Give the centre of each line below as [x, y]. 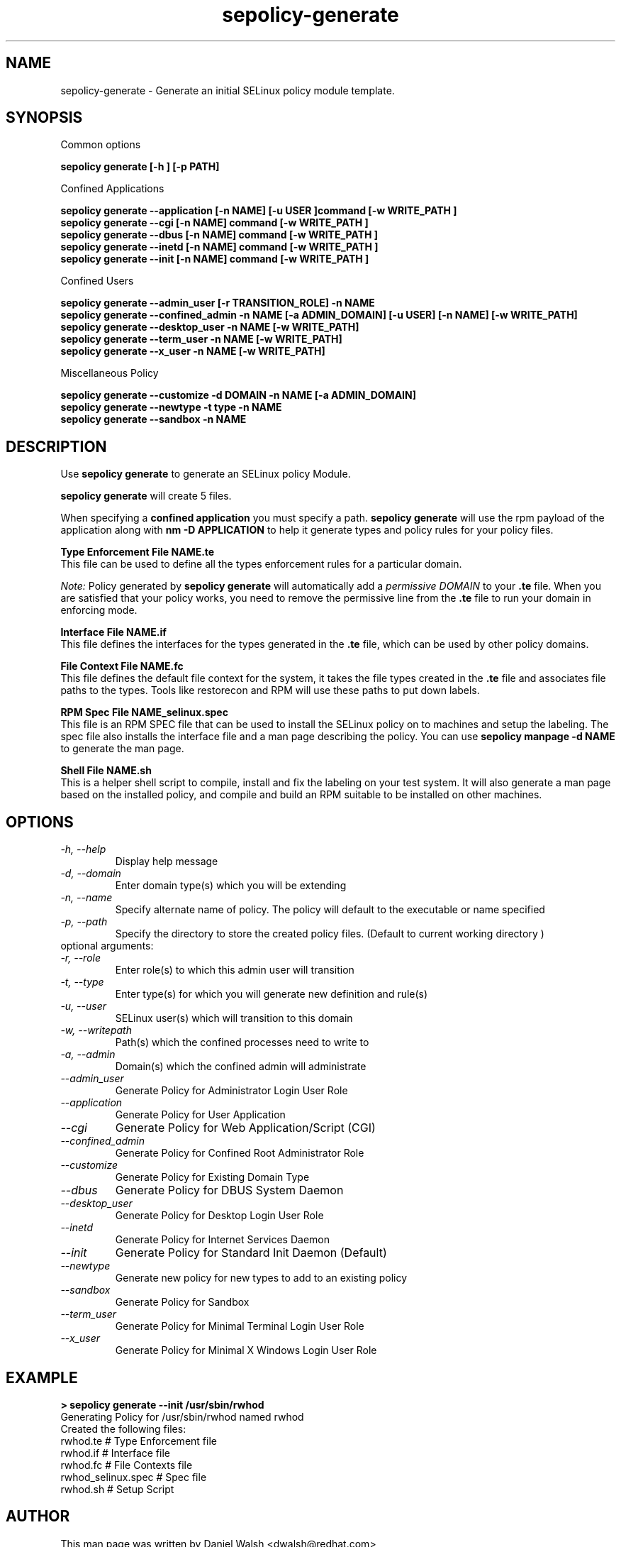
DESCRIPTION [56, 446]
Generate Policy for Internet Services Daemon [222, 1240]
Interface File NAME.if [113, 632]
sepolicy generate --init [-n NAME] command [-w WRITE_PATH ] [215, 259]
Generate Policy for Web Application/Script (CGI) [245, 1128]
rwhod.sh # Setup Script [117, 1489]
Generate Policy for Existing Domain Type [212, 1177]
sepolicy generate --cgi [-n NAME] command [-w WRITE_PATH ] [214, 223]
